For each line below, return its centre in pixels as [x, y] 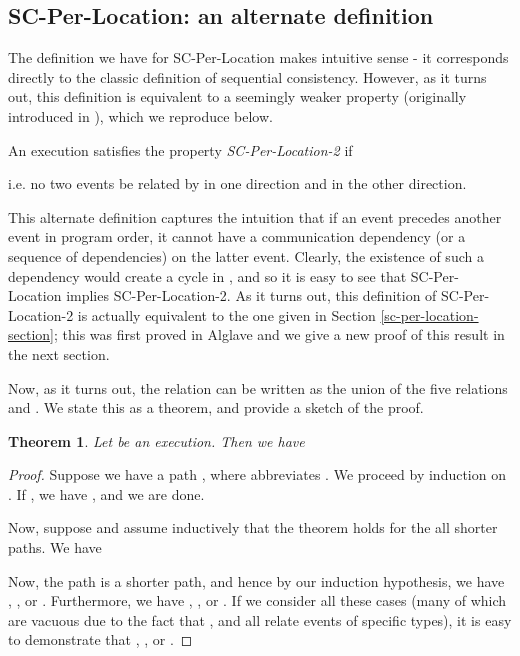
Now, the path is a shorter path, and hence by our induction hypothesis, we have [256, 580]
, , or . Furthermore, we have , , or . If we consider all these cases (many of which [257, 600]
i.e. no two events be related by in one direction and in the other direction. [237, 183]
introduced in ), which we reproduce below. [140, 115]
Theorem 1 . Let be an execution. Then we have [156, 440]
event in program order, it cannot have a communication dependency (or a [237, 236]
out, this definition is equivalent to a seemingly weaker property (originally [237, 96]
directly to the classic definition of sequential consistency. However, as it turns [247, 76]
